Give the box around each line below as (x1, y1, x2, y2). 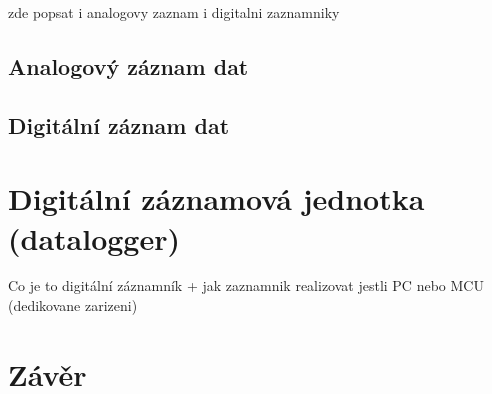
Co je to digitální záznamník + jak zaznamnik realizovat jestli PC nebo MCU (8, 275, 484, 296)
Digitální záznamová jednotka (8, 178, 425, 219)
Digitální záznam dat (8, 109, 230, 140)
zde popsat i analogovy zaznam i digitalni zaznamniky (8, 2, 340, 22)
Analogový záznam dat (8, 50, 249, 81)
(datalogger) (8, 217, 181, 258)
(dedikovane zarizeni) (8, 295, 138, 316)
